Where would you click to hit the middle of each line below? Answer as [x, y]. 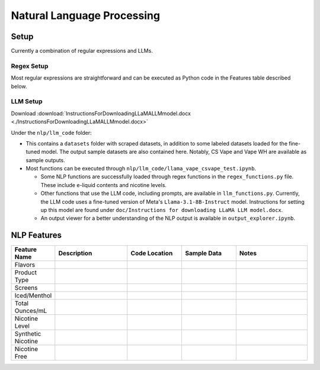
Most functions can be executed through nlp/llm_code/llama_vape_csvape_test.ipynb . [141, 169]
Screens [26, 288]
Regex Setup [30, 66]
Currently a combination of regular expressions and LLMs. [82, 51]
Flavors [25, 265]
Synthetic [28, 334]
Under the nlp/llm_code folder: [51, 132]
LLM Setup [27, 102]
